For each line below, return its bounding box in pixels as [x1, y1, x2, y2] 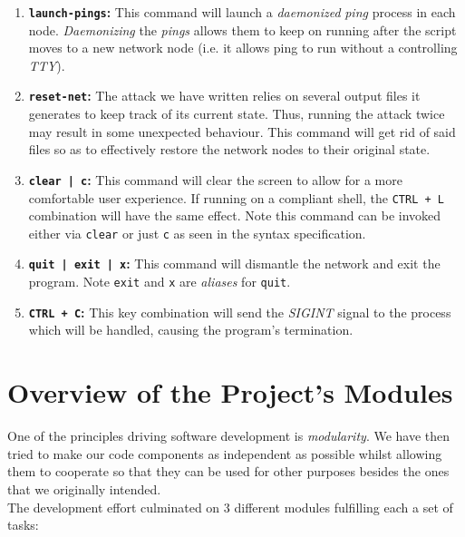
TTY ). [28, 55, 65, 74]
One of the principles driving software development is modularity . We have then [7, 426, 450, 445]
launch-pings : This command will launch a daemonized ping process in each [28, 3, 456, 21]
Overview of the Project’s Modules [7, 374, 453, 411]
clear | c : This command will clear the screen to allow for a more [28, 170, 402, 189]
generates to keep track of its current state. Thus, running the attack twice [28, 104, 445, 123]
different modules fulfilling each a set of [234, 497, 453, 516]
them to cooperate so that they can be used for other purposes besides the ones [7, 462, 450, 481]
